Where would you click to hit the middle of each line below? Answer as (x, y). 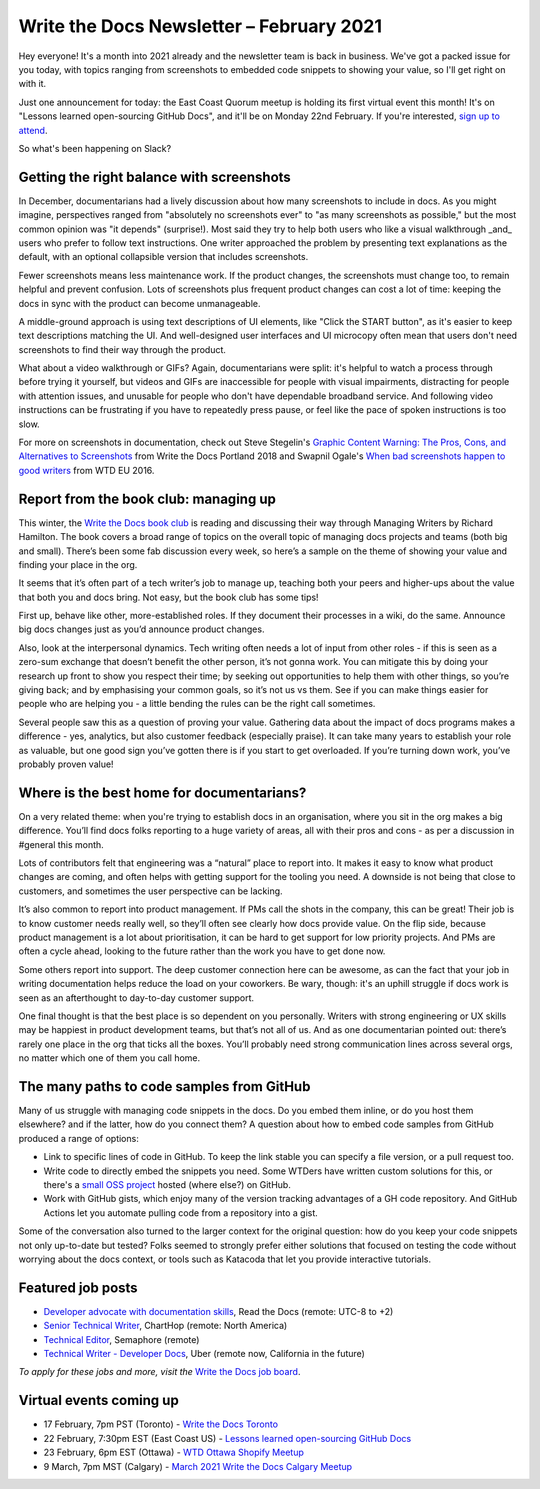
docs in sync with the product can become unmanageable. (139, 303)
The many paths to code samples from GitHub (164, 1086)
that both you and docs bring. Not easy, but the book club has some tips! (168, 597)
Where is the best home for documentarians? (162, 792)
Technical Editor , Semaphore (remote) (121, 1339)
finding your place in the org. (78, 564)
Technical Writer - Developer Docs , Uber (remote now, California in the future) (204, 1354)
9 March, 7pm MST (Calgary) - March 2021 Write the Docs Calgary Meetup (198, 1466)
